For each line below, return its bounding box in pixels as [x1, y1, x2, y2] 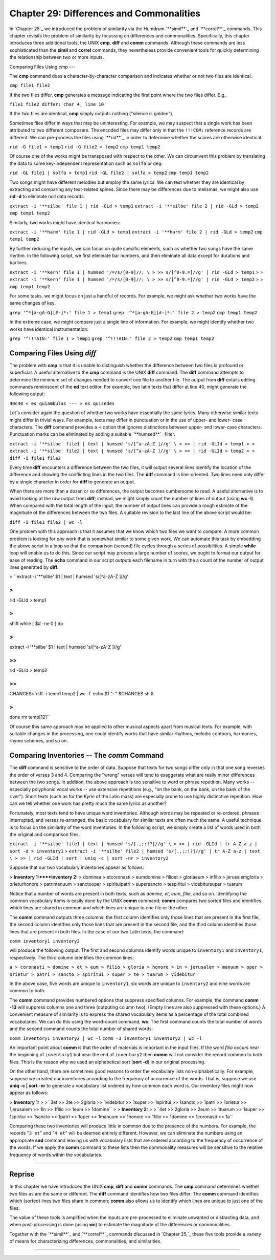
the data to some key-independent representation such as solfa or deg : [9, 160, 163, 166]
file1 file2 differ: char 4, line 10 [9, 101, 104, 108]
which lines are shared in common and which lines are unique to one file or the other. [9, 905, 189, 911]
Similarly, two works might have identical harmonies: [9, 219, 120, 225]
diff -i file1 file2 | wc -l [9, 519, 83, 525]
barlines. [9, 260, 28, 266]
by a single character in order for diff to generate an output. [9, 479, 135, 485]
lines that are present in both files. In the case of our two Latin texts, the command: [9, 928, 185, 934]
